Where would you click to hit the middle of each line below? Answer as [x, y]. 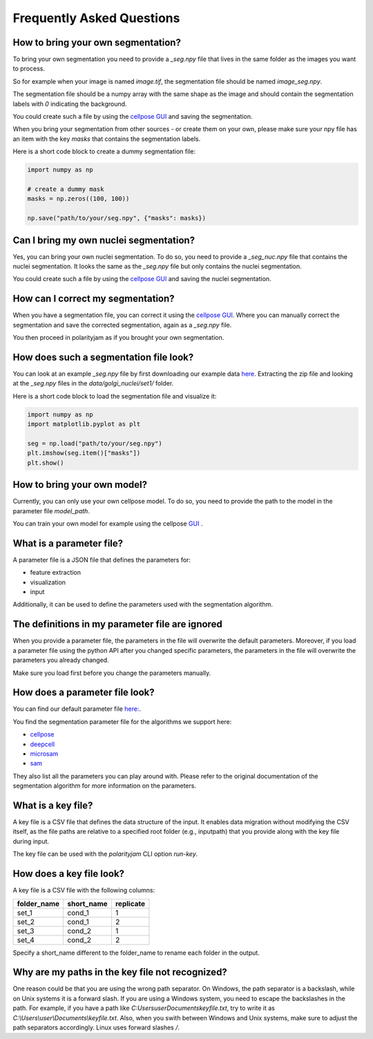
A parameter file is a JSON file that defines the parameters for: [102, 560]
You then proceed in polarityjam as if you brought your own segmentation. [118, 338]
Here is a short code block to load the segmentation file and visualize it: [115, 396]
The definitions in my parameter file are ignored [117, 624]
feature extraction [56, 573]
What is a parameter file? [68, 543]
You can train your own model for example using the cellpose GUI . [108, 524]
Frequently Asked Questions [96, 18]
